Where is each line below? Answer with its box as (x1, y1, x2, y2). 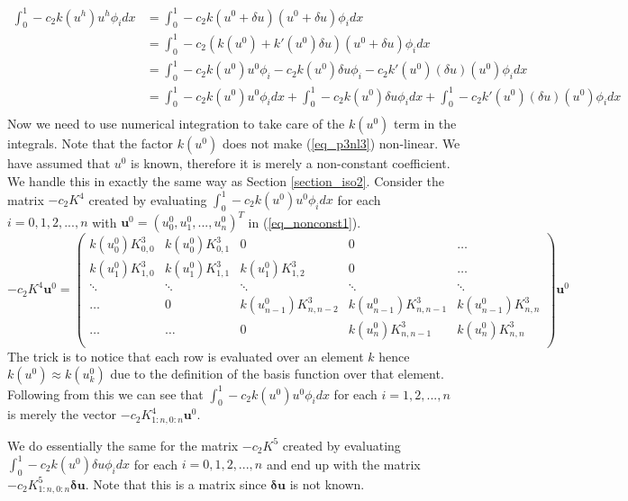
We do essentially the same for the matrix (7, 435, 239, 454)
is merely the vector (7, 405, 117, 424)
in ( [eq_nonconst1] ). (248, 212, 361, 231)
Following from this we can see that (7, 384, 204, 403)
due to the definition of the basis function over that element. (110, 364, 444, 383)
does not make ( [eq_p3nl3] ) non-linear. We (222, 134, 460, 153)
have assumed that (7, 154, 111, 173)
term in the (394, 114, 457, 133)
